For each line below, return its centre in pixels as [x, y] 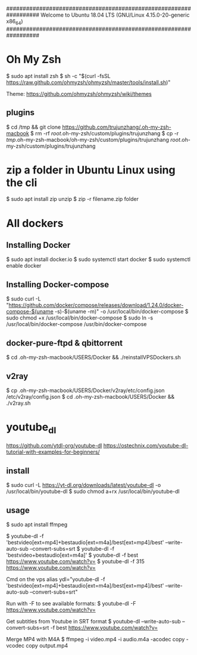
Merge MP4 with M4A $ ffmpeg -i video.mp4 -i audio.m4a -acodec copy [96, 640]
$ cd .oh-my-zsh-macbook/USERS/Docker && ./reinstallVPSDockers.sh [94, 358]
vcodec [15, 645]
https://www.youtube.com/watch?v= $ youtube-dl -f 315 [75, 561]
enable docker [24, 266]
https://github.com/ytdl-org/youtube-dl [54, 446]
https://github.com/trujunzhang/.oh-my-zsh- [117, 127]
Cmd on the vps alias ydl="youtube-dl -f [56, 579]
